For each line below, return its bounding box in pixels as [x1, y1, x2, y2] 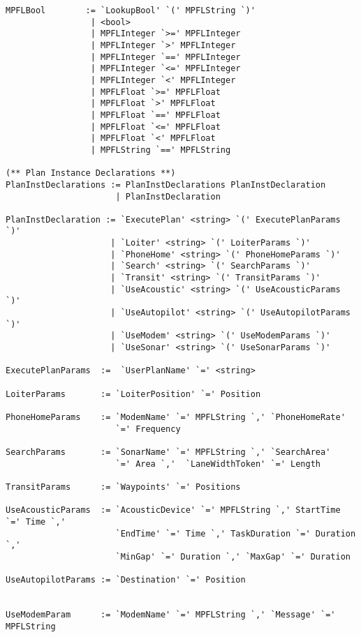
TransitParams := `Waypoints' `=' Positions [6, 481, 241, 492]
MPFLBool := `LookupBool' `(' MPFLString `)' [6, 6, 256, 15]
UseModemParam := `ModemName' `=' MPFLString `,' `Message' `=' [6, 610, 336, 620]
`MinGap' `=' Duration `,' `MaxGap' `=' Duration [115, 551, 351, 562]
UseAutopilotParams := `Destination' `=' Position [6, 575, 246, 585]
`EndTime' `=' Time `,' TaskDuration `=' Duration [115, 528, 356, 539]
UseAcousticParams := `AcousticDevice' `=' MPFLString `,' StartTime [6, 505, 341, 516]
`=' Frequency [115, 424, 181, 434]
